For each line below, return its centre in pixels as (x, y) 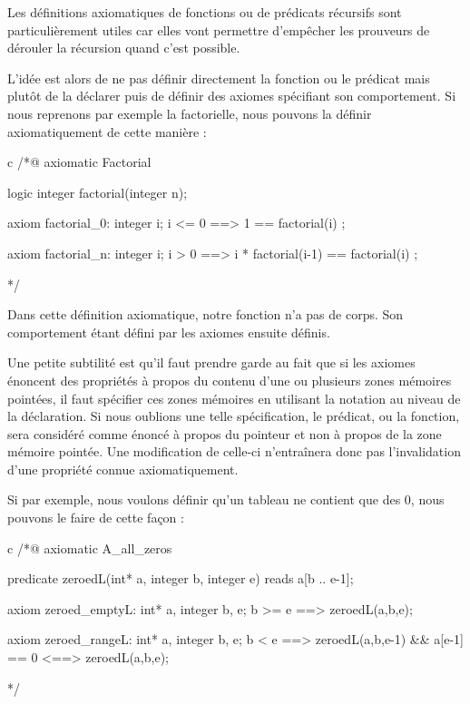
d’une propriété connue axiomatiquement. (123, 469)
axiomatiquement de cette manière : (107, 131)
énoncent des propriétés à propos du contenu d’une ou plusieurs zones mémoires (230, 380)
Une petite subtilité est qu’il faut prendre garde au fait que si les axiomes (211, 362)
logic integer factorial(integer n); (98, 192)
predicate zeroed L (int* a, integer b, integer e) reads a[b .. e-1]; (181, 578)
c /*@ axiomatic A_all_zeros (90, 548)
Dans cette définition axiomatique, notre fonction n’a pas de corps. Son (206, 314)
